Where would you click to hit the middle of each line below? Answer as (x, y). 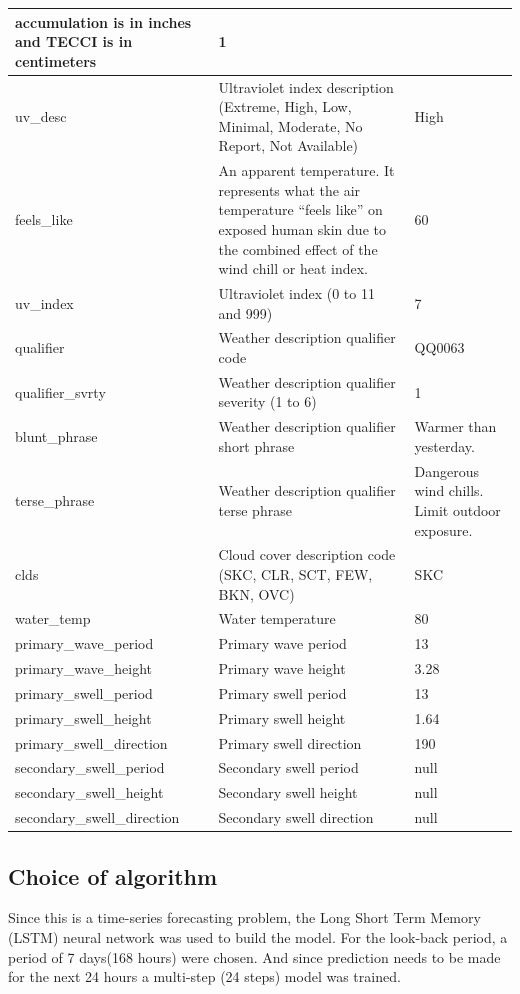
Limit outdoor (457, 509)
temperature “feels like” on (300, 209)
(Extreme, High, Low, (285, 106)
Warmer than (455, 426)
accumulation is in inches (103, 21)
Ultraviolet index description (306, 86)
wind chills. (449, 490)
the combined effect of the (298, 248)
